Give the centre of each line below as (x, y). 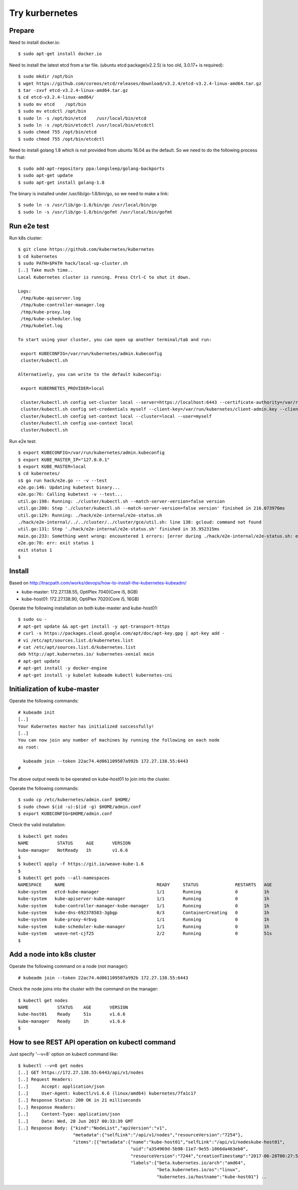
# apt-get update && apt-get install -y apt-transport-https (94, 626)
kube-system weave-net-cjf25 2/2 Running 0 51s (145, 933)
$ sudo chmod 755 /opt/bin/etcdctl (61, 139)
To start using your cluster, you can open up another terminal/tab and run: (115, 340)
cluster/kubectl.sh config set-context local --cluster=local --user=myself (116, 416)
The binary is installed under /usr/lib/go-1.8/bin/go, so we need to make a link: (89, 194)
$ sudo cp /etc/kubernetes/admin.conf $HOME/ (74, 800)
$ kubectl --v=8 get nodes (51, 1066)
